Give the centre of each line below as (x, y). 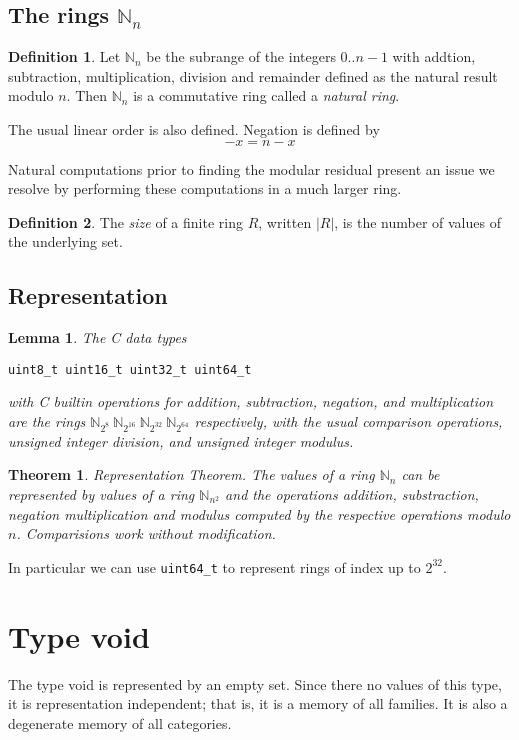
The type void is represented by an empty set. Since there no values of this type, (255, 683)
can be (420, 474)
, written (285, 221)
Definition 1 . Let (64, 56)
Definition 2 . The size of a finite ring (125, 221)
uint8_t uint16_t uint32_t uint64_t (130, 369)
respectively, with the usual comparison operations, (348, 421)
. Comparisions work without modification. (146, 533)
